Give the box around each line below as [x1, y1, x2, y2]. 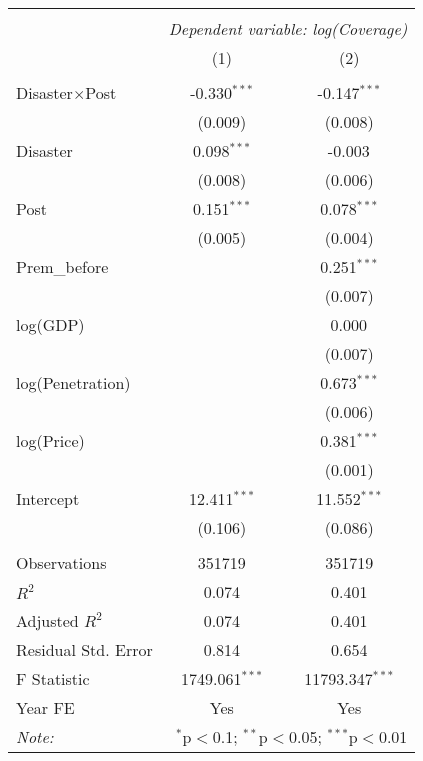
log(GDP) [16, 313, 85, 336]
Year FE [16, 696, 75, 719]
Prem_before [16, 255, 109, 278]
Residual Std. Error [16, 638, 153, 661]
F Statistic [16, 667, 90, 690]
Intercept [16, 487, 80, 510]
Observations [16, 551, 107, 574]
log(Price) [16, 429, 85, 452]
